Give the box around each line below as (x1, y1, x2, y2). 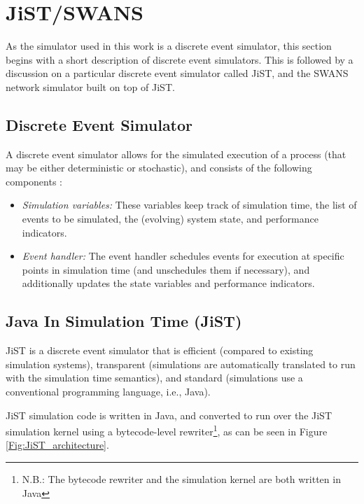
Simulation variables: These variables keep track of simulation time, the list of (22, 197, 357, 212)
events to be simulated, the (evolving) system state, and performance (22, 211, 318, 226)
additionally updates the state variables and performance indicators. (22, 276, 315, 290)
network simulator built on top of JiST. (6, 79, 175, 94)
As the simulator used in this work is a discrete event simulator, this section (6, 38, 332, 53)
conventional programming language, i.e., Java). (6, 384, 211, 399)
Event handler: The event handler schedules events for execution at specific (22, 248, 344, 263)
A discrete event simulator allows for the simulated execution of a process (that (6, 146, 346, 161)
